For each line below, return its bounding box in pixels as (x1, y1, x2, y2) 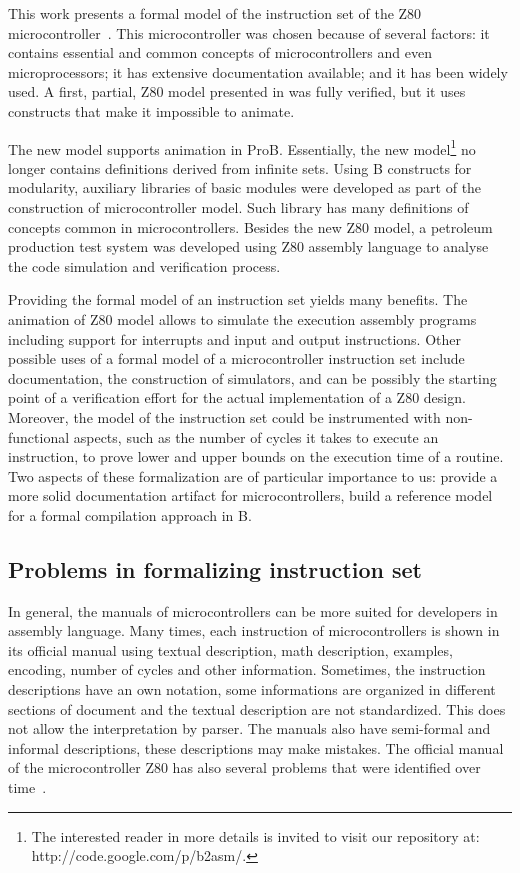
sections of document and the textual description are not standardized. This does (8, 698, 506, 719)
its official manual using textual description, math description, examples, (8, 639, 453, 660)
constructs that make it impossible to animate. (8, 100, 295, 121)
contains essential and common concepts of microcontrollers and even (8, 42, 432, 63)
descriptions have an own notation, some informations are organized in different (8, 679, 496, 700)
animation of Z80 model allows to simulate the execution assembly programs (8, 308, 477, 329)
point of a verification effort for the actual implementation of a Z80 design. (8, 387, 466, 408)
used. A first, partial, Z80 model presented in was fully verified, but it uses (8, 81, 466, 102)
